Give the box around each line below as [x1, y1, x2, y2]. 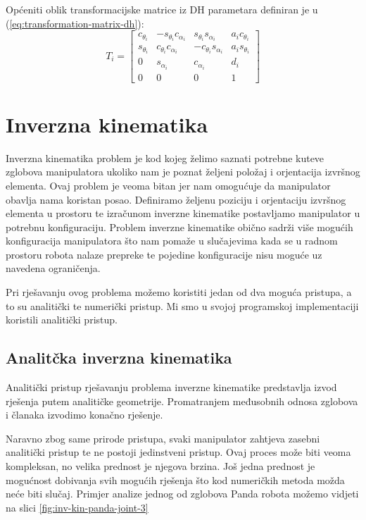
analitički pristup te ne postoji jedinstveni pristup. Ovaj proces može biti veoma [6, 445, 351, 459]
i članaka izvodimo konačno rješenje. [6, 407, 163, 422]
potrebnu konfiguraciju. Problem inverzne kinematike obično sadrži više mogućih [6, 219, 353, 234]
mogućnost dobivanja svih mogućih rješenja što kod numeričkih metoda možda [6, 472, 345, 487]
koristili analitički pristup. [6, 312, 118, 327]
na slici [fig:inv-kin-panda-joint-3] [6, 500, 149, 514]
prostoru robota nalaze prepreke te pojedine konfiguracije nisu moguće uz [6, 247, 322, 261]
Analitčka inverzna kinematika [6, 347, 232, 369]
